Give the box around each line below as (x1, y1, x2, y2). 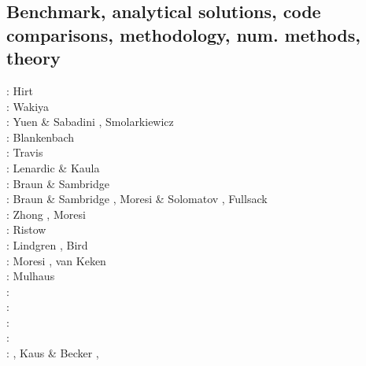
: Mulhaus (6, 268, 55, 284)
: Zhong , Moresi (6, 205, 86, 222)
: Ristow (6, 221, 46, 238)
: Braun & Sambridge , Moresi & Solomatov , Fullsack (6, 190, 268, 207)
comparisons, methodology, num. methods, (6, 22, 361, 46)
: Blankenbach (6, 128, 75, 145)
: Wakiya (6, 98, 50, 114)
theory (6, 46, 61, 70)
